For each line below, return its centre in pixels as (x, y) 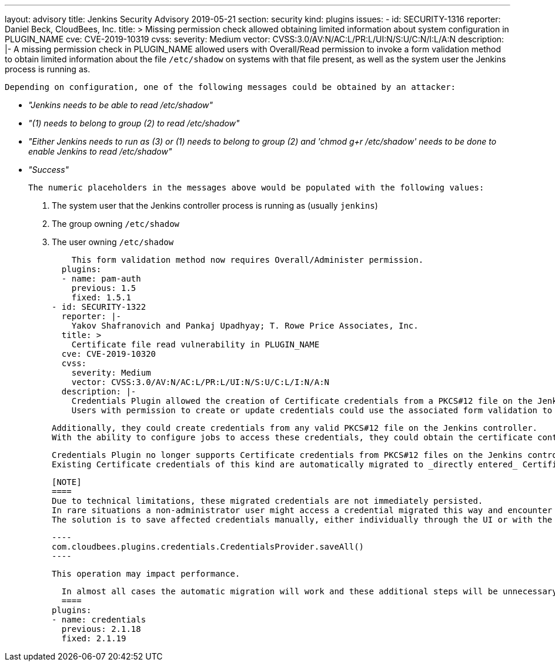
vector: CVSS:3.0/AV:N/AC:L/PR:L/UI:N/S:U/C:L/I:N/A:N (200, 382)
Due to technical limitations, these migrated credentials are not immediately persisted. (268, 501)
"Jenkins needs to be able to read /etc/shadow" (121, 105)
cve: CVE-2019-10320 (109, 354)
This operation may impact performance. (146, 574)
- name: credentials (99, 620)
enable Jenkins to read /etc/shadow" (100, 151)
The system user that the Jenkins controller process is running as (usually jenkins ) (215, 205)
